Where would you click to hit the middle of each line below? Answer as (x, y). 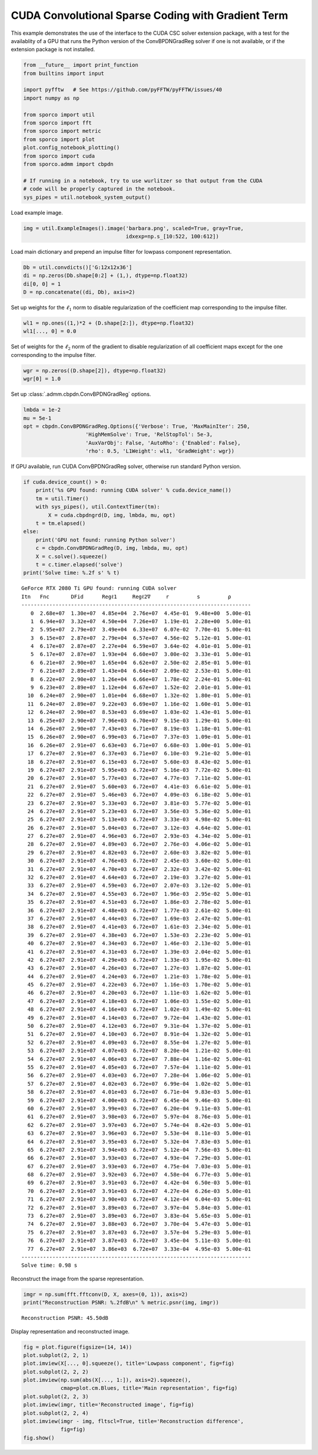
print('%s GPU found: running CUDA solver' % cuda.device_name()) (134, 490)
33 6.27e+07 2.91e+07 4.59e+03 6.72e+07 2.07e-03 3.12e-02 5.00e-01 (139, 886)
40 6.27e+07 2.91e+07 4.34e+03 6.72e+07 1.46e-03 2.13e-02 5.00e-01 (139, 943)
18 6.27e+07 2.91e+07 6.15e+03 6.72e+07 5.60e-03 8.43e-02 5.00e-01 (139, 762)
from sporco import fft (58, 123)
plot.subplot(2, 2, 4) (56, 1413)
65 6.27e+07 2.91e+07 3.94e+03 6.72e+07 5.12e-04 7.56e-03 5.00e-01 (139, 1150)
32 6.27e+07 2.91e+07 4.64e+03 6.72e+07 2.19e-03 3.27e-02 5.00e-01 (139, 877)
